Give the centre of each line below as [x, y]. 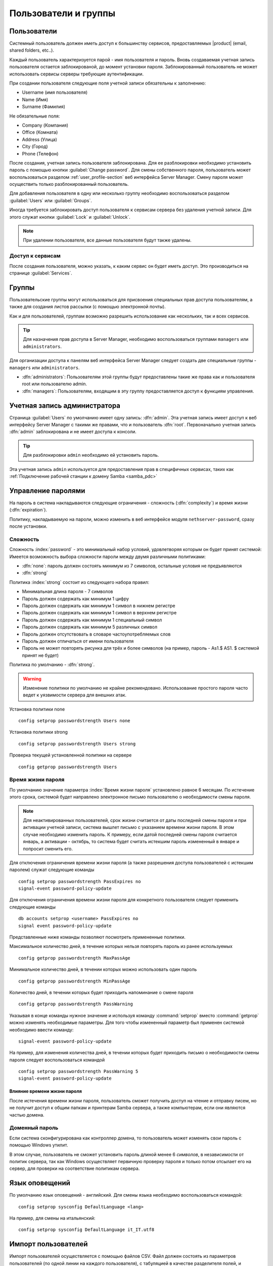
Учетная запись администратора [65, 405]
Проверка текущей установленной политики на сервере [71, 755]
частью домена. [27, 1115]
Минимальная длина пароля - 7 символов [67, 591]
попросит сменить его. [48, 849]
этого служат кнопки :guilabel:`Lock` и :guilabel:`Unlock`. [70, 217]
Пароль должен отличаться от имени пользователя [78, 641]
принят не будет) [40, 655]
